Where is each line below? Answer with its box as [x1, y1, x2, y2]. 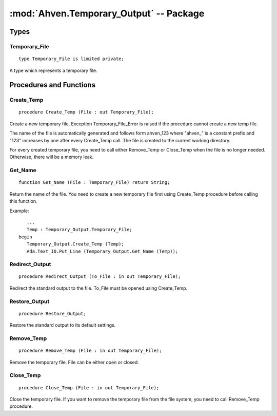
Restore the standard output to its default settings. [9, 322, 116, 328]
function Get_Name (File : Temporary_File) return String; [18, 180, 170, 185]
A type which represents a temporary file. [9, 67, 97, 73]
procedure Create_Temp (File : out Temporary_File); [18, 109, 154, 115]
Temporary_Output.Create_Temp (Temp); [26, 241, 124, 247]
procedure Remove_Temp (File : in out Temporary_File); [18, 348, 162, 354]
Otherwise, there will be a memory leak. [9, 154, 94, 160]
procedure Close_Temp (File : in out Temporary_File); [18, 385, 160, 390]
